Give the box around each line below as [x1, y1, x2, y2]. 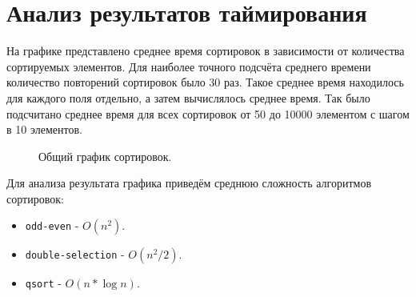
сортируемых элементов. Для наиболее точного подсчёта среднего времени [6, 58, 371, 74]
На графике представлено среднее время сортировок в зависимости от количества [6, 42, 405, 59]
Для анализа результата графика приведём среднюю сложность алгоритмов [6, 175, 372, 191]
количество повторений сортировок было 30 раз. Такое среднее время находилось [6, 74, 404, 90]
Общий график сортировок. [38, 147, 172, 164]
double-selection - [25, 246, 125, 263]
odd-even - [25, 217, 79, 234]
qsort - [25, 275, 62, 291]
